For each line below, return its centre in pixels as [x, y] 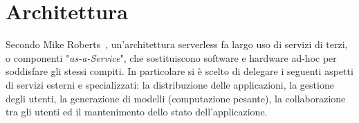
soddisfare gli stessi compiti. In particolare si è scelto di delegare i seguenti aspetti [179, 71]
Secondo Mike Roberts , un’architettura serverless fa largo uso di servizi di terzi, [177, 44]
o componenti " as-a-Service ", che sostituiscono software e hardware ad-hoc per [171, 57]
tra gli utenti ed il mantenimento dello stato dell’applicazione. [137, 112]
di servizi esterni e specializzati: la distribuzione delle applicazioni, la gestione [170, 84]
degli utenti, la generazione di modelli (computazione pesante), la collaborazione [176, 98]
